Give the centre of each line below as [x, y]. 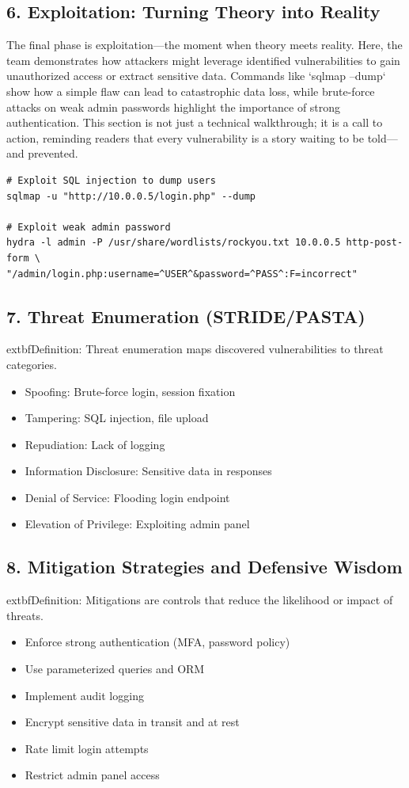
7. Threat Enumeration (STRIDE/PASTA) [186, 316]
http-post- [375, 243]
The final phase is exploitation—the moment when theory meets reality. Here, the [204, 45]
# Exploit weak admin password [89, 227]
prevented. [53, 153]
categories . [32, 364]
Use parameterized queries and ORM [115, 669]
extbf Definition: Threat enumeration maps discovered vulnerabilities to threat [195, 349]
